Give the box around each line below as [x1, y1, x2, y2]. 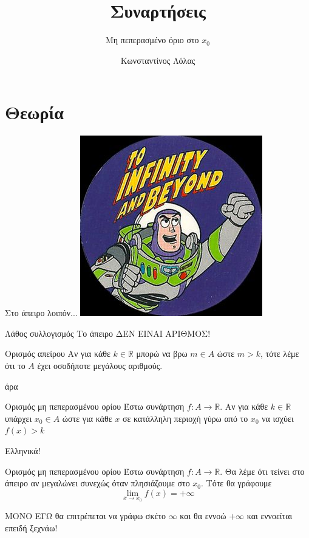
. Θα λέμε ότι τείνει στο [220, 464, 305, 477]
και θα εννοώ [180, 509, 226, 522]
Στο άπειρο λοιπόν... [5, 306, 78, 319]
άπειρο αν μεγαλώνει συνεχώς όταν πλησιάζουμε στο [5, 477, 190, 489]
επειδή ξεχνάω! [5, 522, 58, 534]
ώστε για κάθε [62, 412, 112, 424]
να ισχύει [262, 412, 294, 424]
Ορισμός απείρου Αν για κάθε [5, 347, 110, 360]
